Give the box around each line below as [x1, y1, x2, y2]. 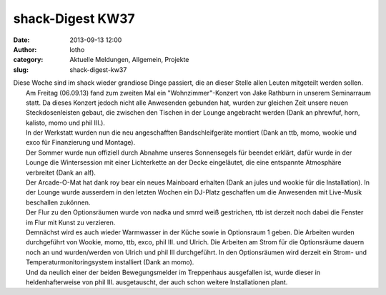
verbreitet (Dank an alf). [26, 168, 96, 177]
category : [13, 56, 44, 64]
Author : [13, 45, 37, 53]
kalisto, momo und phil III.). [26, 118, 105, 127]
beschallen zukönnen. [26, 198, 91, 207]
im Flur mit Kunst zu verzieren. [26, 218, 116, 227]
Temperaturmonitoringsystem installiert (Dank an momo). [26, 258, 194, 266]
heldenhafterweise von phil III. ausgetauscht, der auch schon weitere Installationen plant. [26, 278, 288, 286]
